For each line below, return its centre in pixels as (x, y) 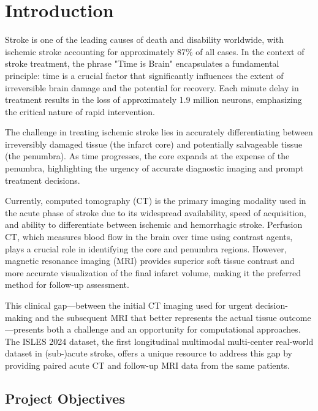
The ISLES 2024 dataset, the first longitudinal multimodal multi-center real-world (159, 341)
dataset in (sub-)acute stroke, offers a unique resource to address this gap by (149, 353)
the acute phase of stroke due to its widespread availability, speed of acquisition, (156, 212)
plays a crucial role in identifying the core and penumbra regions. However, (146, 248)
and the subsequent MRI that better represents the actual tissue (156, 317)
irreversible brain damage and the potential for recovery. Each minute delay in (152, 87)
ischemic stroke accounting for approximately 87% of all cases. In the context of (155, 51)
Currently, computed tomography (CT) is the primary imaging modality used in (156, 201)
